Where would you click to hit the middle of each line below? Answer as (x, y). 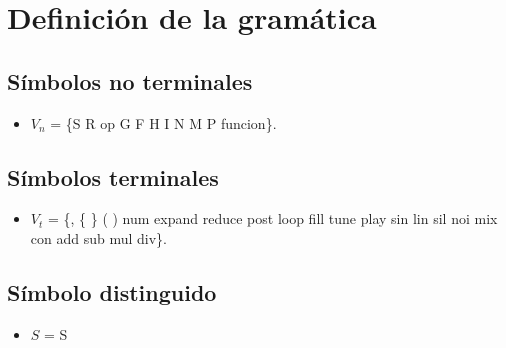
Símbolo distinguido (112, 291)
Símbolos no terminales (130, 80)
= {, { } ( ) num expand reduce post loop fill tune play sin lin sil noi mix (272, 218)
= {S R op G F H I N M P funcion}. (163, 122)
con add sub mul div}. (99, 237)
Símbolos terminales (113, 176)
